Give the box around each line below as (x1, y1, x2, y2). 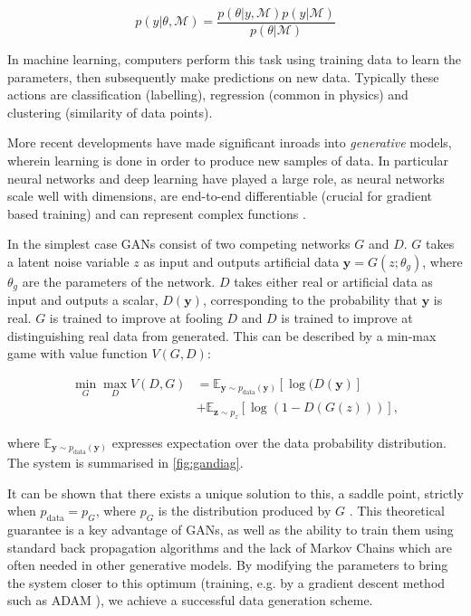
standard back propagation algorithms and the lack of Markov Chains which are (7, 537, 452, 556)
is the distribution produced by (158, 501, 332, 520)
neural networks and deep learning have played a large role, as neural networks (7, 168, 445, 187)
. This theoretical (349, 501, 445, 520)
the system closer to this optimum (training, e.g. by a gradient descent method (7, 573, 446, 592)
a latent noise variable (7, 252, 130, 270)
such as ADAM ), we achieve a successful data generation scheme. (7, 591, 373, 610)
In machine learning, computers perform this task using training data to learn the (7, 50, 462, 69)
